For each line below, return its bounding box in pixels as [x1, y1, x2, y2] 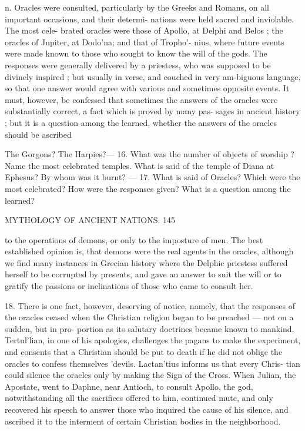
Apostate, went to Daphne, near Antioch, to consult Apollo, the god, [5, 380, 253, 392]
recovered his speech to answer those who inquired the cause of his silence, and [5, 403, 289, 415]
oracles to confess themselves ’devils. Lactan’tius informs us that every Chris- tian [5, 357, 300, 369]
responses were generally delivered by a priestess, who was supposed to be [5, 58, 271, 71]
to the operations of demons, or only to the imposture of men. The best [5, 233, 263, 246]
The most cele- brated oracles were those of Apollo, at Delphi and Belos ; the [5, 24, 283, 37]
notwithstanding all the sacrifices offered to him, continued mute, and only [5, 392, 273, 404]
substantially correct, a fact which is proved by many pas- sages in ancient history [5, 105, 300, 117]
